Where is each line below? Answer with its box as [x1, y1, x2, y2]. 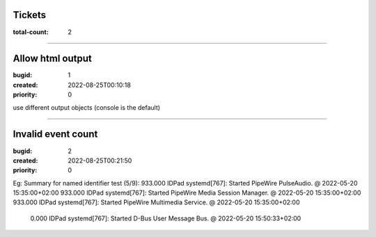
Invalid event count [13, 129, 98, 140]
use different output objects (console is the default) [13, 103, 160, 111]
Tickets [13, 9, 47, 21]
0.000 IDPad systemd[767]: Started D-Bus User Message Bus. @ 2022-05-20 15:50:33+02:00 [30, 214, 301, 222]
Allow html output [13, 53, 92, 65]
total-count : [13, 28, 49, 36]
